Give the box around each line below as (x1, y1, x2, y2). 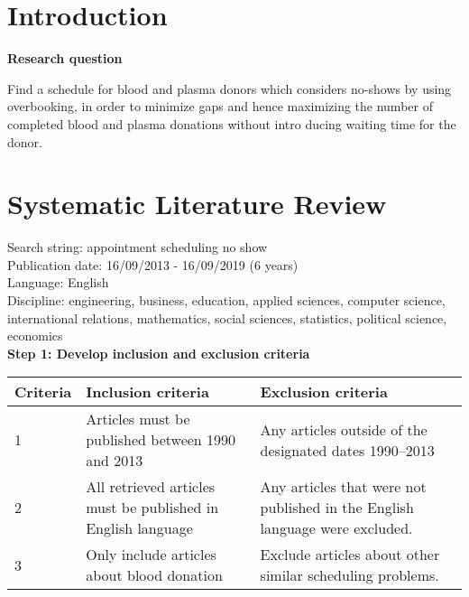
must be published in (86, 497, 219, 518)
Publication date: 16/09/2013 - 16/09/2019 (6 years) (7, 255, 299, 274)
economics (7, 326, 63, 345)
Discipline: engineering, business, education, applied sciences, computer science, (7, 291, 446, 309)
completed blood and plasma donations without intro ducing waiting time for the (7, 114, 456, 133)
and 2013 (86, 450, 143, 471)
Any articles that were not (260, 476, 427, 498)
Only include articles (86, 544, 216, 565)
